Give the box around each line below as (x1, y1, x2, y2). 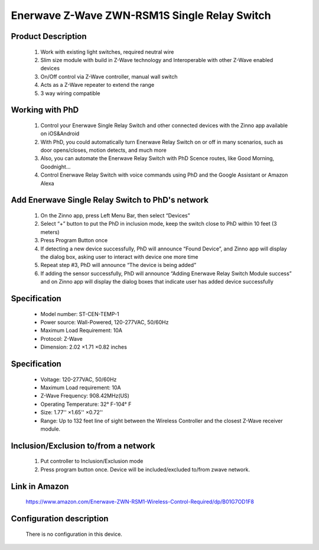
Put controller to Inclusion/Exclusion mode (40, 458, 144, 465)
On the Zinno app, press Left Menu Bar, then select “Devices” (40, 212, 190, 219)
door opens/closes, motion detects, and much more (40, 147, 167, 154)
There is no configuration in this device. (25, 531, 122, 538)
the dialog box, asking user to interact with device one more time (40, 253, 198, 261)
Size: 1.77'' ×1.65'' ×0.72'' (40, 409, 103, 416)
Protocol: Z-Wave (40, 335, 83, 342)
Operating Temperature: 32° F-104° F (40, 401, 132, 408)
